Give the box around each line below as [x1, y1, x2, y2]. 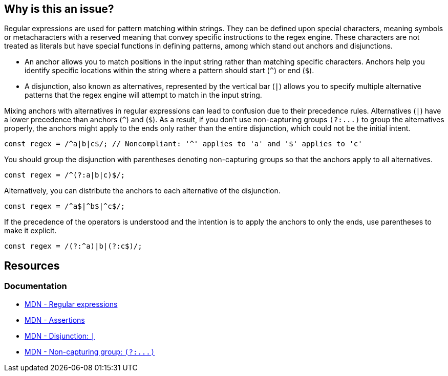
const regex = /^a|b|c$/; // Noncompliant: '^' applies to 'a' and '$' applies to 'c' [4, 140, 362, 148]
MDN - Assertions [25, 315, 85, 324]
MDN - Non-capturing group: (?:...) [25, 347, 155, 356]
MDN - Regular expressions [25, 299, 118, 308]
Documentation [4, 281, 67, 292]
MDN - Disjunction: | [25, 331, 95, 340]
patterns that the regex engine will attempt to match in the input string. [25, 91, 262, 100]
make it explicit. [4, 226, 57, 235]
